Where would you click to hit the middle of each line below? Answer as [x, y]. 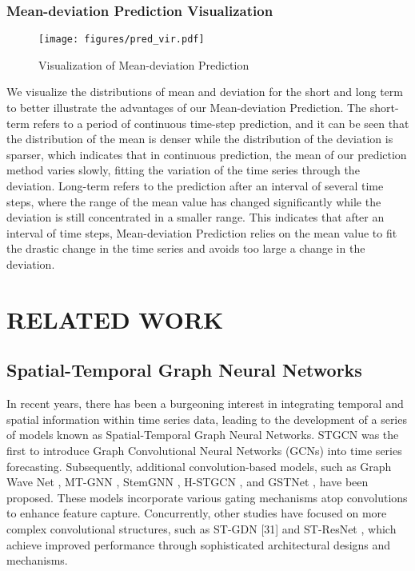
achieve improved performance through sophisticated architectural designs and [199, 544]
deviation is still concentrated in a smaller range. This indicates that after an [196, 217]
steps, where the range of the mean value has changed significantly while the [194, 201]
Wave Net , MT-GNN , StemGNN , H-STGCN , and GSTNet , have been [188, 482]
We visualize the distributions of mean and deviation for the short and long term [205, 92]
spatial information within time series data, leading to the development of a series [207, 419]
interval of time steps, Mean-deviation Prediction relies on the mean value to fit [202, 232]
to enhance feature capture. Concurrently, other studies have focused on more [197, 513]
